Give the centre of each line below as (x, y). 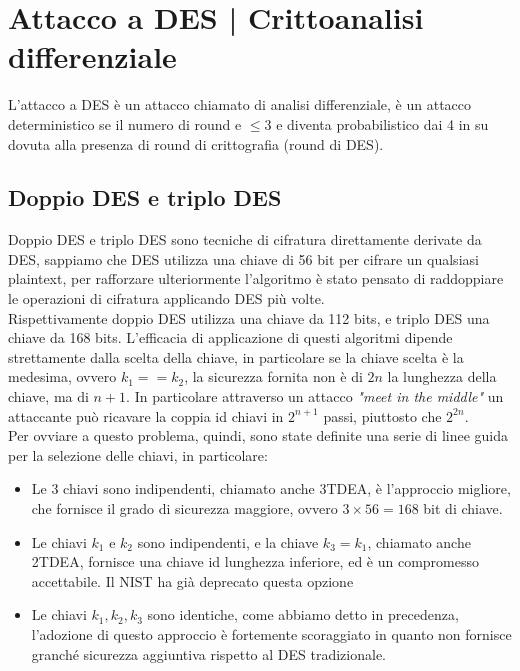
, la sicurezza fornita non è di (273, 376)
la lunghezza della (442, 376)
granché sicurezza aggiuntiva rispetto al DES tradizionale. (209, 653)
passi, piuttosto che (382, 415)
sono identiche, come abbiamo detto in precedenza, (303, 614)
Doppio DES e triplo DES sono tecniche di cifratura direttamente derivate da (245, 239)
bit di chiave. (463, 508)
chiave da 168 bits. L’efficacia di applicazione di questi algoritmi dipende (230, 337)
